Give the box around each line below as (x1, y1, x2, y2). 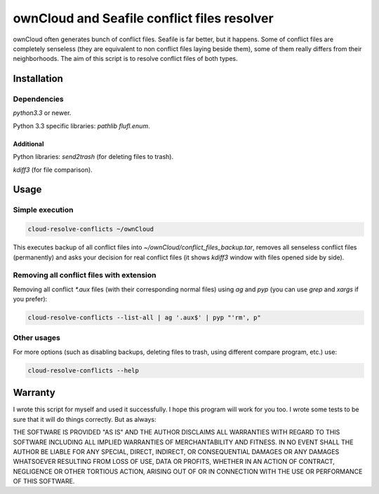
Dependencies (13, 95, 65, 104)
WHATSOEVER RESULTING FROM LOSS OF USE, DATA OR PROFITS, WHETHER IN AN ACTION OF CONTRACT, (13, 458, 335, 466)
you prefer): (13, 295, 48, 303)
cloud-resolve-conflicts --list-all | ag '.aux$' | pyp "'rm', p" (27, 314, 261, 322)
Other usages (13, 333, 61, 343)
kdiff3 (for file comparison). (13, 165, 93, 174)
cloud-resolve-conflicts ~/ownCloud (27, 225, 154, 233)
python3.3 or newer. (13, 109, 72, 117)
